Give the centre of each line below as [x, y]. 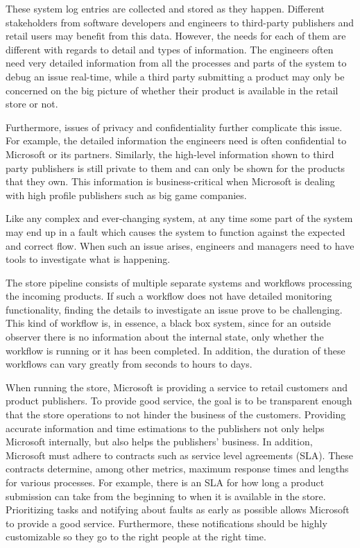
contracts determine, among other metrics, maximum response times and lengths [177, 469]
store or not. [32, 104]
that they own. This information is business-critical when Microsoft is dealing [170, 181]
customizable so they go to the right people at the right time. [136, 537]
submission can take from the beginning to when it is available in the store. [166, 496]
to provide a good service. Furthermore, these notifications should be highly [166, 523]
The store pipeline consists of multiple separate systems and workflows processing [179, 282]
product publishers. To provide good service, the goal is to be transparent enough [179, 401]
